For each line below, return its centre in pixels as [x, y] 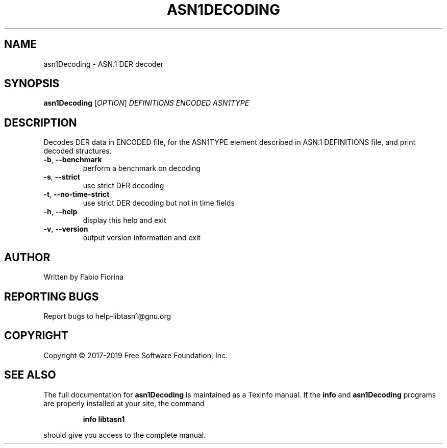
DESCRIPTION [41, 122]
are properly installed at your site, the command [124, 403]
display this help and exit [125, 220]
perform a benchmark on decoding [142, 168]
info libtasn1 [104, 419]
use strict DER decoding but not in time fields [159, 203]
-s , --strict [62, 177]
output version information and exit [142, 238]
